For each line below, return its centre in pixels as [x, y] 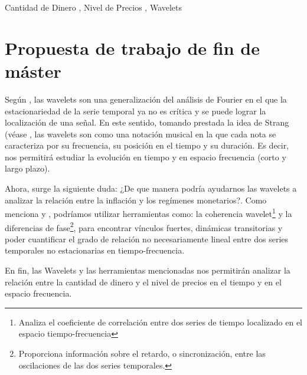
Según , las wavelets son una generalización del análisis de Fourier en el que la [146, 99]
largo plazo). [27, 168]
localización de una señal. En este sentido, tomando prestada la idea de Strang [147, 122]
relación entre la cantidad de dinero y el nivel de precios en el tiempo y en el [143, 282]
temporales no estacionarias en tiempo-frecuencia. [95, 250]
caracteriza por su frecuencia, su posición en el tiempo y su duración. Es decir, [147, 145]
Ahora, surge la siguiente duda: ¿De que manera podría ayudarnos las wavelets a [151, 188]
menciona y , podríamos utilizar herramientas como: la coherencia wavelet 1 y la [148, 213]
